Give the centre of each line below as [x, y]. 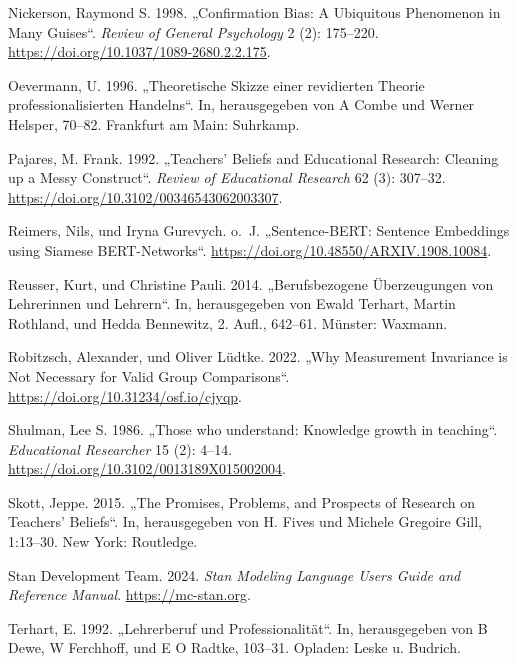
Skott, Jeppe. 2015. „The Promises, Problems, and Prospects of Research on [242, 501]
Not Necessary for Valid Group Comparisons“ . [149, 375]
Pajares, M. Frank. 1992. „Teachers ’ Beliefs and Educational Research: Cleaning [253, 157]
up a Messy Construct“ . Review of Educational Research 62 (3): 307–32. [227, 177]
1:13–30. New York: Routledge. [103, 541]
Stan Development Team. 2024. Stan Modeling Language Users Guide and [234, 574]
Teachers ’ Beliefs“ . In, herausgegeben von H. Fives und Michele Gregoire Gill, [245, 521]
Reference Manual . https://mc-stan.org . [129, 594]
